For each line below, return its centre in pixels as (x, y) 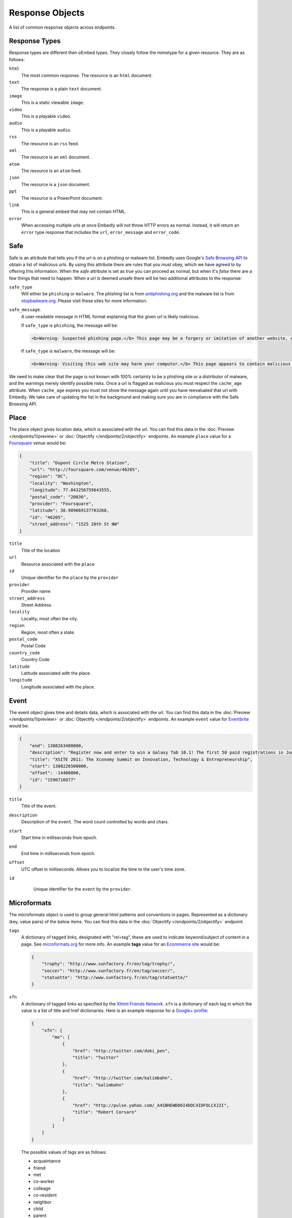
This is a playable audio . (46, 130)
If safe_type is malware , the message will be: (68, 351)
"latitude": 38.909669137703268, (69, 511)
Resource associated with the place (58, 564)
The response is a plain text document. (62, 89)
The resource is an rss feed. (50, 143)
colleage (42, 1188)
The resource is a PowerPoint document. (62, 198)
